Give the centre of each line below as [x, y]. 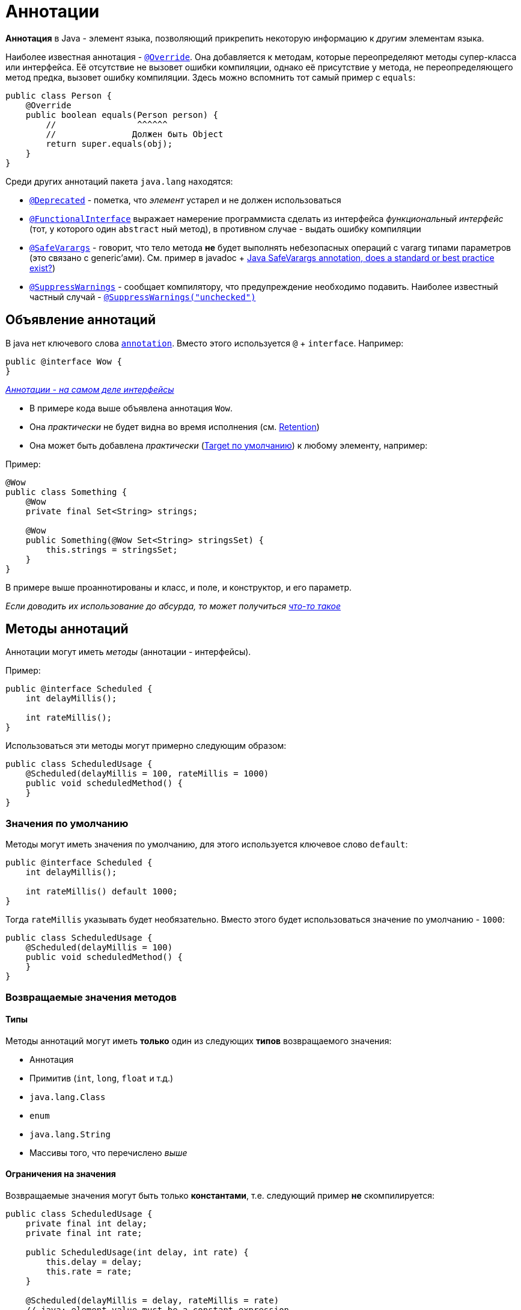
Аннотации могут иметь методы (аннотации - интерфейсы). [128, 652]
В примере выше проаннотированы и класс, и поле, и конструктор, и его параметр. [179, 587]
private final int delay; [87, 1223]
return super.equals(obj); [109, 143]
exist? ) [43, 268]
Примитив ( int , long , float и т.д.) [102, 1078]
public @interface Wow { [64, 361]
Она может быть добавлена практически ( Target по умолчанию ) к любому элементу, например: [229, 445]
